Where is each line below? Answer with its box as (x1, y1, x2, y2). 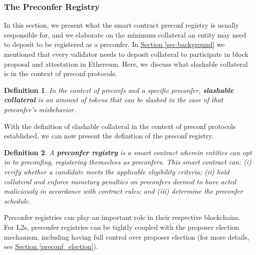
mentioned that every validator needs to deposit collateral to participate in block (4, 49, 249, 59)
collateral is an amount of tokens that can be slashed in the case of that (4, 94, 223, 105)
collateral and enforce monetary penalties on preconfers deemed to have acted (4, 176, 236, 186)
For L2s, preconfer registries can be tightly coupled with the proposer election (4, 221, 239, 232)
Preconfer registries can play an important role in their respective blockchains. (4, 212, 241, 222)
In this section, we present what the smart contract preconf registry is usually (4, 20, 239, 30)
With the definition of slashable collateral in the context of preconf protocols (4, 121, 236, 131)
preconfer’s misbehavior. (4, 104, 76, 114)
